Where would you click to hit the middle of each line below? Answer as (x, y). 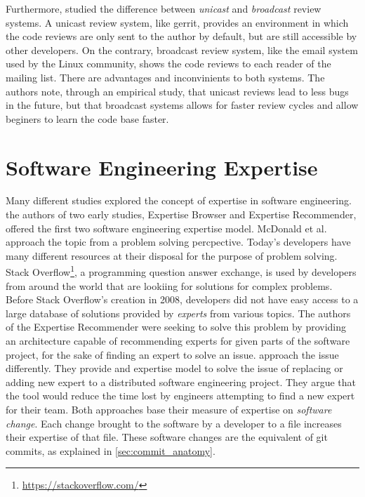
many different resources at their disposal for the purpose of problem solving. (172, 255)
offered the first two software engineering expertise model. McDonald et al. (166, 228)
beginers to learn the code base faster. (87, 118)
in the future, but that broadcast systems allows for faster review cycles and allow (182, 105)
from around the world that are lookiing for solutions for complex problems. (169, 285)
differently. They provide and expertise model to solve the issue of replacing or (174, 368)
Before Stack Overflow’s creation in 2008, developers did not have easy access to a (182, 299)
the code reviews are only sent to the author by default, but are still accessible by (181, 36)
